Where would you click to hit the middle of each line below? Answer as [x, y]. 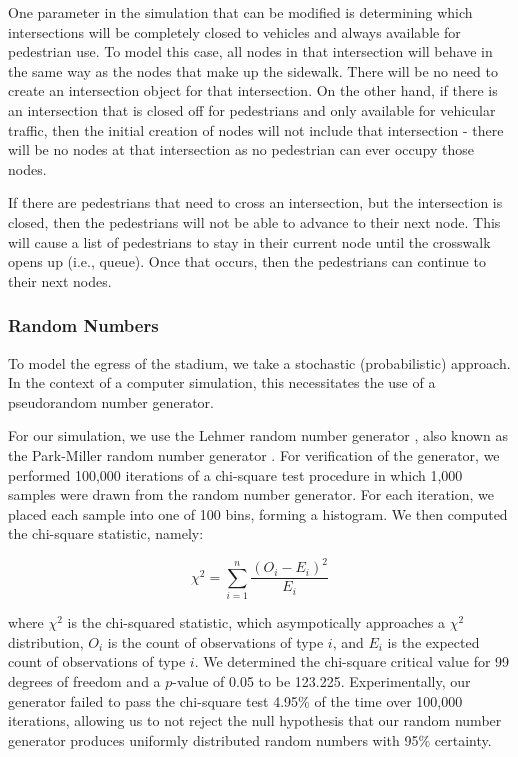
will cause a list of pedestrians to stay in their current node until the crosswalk [249, 241]
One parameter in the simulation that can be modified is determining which [240, 12]
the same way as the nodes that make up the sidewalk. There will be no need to [253, 70]
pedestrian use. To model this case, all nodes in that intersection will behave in [250, 51]
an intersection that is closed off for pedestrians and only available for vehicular [252, 109]
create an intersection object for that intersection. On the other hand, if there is [253, 90]
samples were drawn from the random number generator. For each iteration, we [251, 494]
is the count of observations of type [215, 641]
